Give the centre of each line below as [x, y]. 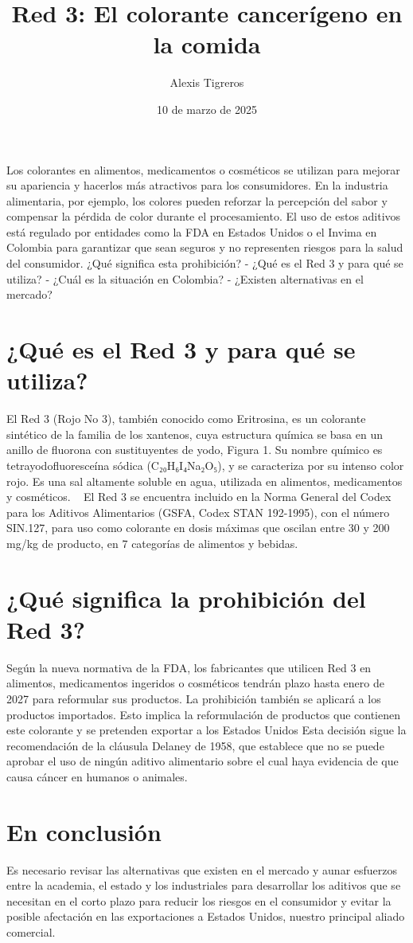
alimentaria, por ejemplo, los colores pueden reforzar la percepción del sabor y [197, 200]
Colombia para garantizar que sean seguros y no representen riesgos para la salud [205, 247]
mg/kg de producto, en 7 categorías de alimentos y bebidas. [152, 543]
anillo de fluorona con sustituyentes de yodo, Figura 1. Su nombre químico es [195, 450]
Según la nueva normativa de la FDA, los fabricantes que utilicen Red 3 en [189, 667]
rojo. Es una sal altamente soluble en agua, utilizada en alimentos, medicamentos [205, 481]
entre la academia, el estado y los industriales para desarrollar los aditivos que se [204, 885]
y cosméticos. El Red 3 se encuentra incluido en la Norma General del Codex [199, 497]
